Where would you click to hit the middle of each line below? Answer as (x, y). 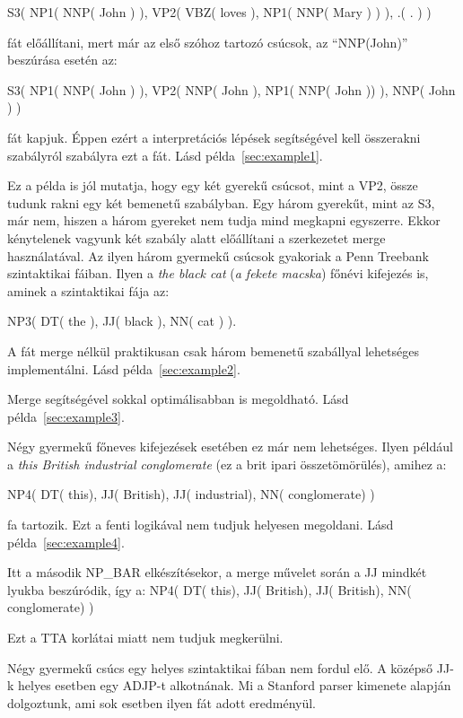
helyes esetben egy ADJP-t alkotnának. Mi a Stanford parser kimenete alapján (235, 685)
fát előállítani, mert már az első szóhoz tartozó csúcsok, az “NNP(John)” (208, 42)
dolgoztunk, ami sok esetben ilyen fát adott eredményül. (162, 702)
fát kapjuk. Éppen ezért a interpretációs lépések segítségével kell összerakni (214, 137)
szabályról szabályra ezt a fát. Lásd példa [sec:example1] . (165, 155)
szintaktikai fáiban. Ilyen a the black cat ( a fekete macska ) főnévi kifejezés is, (218, 273)
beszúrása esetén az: (62, 60)
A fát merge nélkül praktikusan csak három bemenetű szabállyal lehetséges (213, 350)
